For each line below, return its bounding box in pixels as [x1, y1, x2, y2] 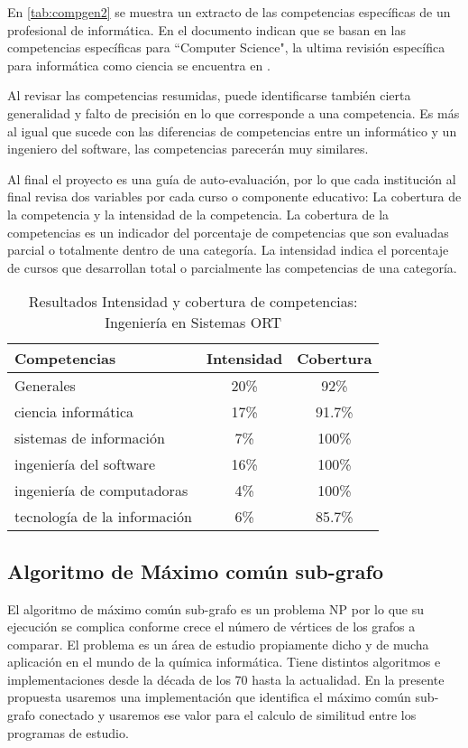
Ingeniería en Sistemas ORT [105, 312, 282, 333]
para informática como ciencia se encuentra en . [7, 55, 271, 74]
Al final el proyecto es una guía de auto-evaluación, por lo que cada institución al [7, 169, 456, 188]
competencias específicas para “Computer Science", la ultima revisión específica [7, 38, 445, 57]
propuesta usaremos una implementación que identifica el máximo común [7, 687, 411, 706]
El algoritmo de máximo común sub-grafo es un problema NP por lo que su [7, 599, 424, 618]
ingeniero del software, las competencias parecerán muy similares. [7, 139, 369, 158]
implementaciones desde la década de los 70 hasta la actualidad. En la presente [7, 669, 445, 688]
